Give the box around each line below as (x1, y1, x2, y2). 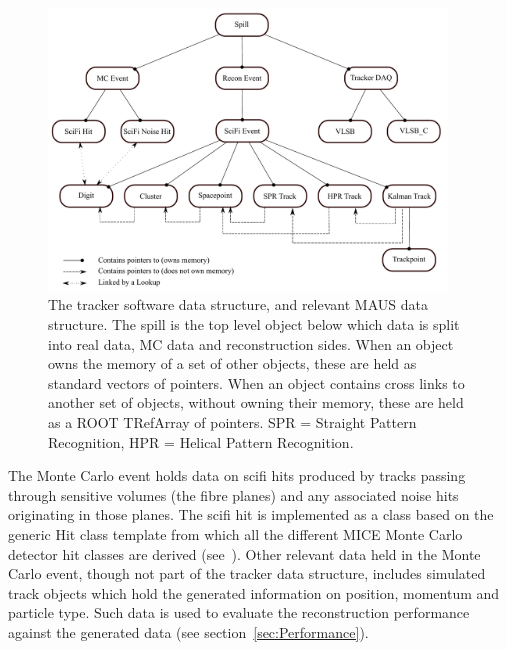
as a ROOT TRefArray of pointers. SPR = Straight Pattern (48, 411, 417, 432)
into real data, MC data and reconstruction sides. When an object (48, 333, 454, 354)
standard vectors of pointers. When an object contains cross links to (48, 372, 465, 393)
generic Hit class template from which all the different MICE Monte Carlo (8, 523, 463, 544)
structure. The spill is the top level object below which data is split (48, 314, 460, 334)
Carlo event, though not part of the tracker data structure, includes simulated (8, 563, 486, 584)
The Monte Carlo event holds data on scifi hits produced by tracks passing (8, 465, 466, 486)
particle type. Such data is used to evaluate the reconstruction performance (8, 602, 470, 623)
